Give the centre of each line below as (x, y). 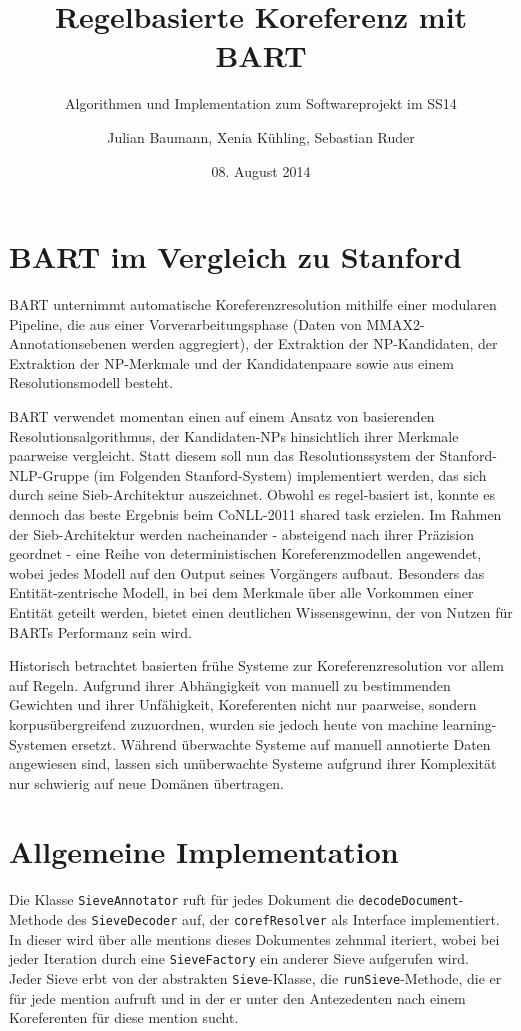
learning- (469, 723)
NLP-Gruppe (49, 474)
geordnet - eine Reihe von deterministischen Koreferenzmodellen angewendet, (245, 553)
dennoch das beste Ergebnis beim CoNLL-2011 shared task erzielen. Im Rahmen (255, 513)
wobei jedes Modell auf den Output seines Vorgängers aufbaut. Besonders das (247, 572)
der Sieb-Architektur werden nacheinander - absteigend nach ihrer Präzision (242, 533)
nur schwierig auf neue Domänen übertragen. (147, 782)
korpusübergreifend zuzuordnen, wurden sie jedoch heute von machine (223, 723)
